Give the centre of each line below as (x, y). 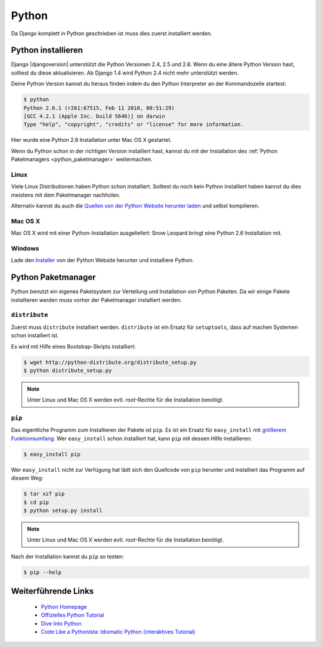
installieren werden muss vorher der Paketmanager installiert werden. (96, 300)
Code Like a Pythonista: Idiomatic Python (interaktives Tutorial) (118, 632)
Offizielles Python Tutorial (72, 615)
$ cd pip (36, 502)
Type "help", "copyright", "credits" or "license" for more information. (134, 125)
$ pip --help (43, 572)
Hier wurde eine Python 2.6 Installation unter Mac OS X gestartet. (92, 140)
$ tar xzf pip (44, 494)
